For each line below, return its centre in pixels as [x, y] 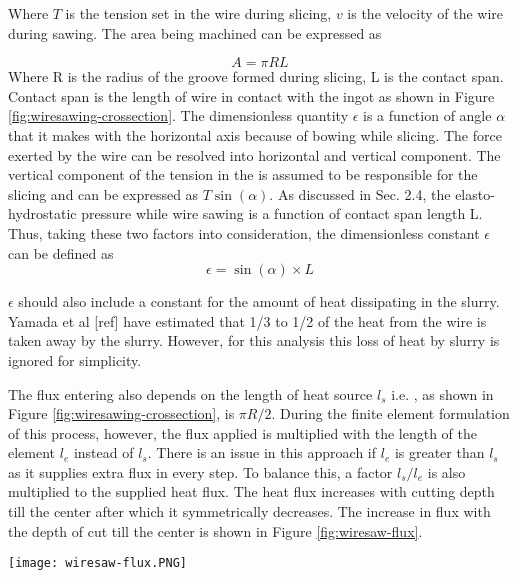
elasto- [475, 193]
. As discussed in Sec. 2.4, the [360, 193]
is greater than [439, 452]
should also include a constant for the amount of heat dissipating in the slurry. [259, 301]
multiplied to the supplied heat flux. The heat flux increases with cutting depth [251, 491]
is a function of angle [427, 115]
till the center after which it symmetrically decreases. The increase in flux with [249, 511]
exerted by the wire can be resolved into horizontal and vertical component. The [254, 154]
